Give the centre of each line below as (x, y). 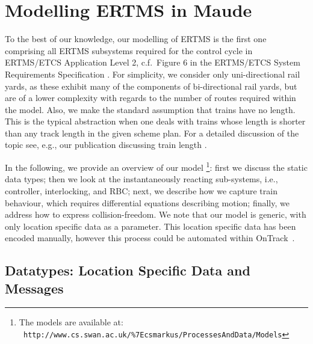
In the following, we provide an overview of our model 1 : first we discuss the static (156, 166)
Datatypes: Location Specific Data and (128, 270)
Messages (34, 288)
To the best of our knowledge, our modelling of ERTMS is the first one (136, 39)
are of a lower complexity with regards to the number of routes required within (150, 98)
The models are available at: (71, 322)
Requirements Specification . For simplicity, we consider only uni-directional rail (153, 74)
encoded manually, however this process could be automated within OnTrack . (150, 238)
